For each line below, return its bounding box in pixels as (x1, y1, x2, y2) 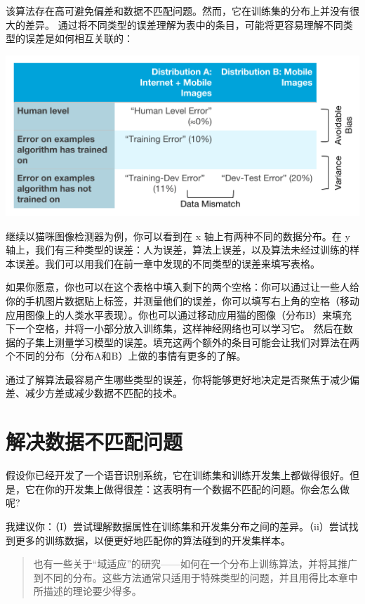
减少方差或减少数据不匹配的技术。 (25, 386, 182, 400)
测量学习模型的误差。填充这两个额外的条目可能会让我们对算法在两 (54, 334, 359, 349)
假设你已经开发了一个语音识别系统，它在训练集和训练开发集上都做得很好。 (6, 468, 350, 482)
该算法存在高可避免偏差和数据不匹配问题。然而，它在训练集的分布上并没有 (6, 4, 350, 18)
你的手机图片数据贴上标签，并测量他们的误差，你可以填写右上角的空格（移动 (6, 293, 359, 308)
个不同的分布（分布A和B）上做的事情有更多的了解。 (6, 348, 246, 363)
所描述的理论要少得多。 (33, 584, 142, 598)
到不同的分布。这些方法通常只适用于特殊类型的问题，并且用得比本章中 (33, 570, 358, 584)
